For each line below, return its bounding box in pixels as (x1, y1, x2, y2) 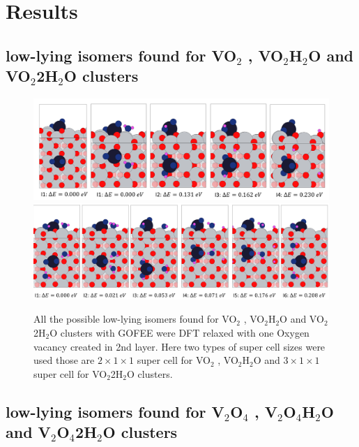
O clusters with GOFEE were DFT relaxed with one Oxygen (49, 325, 310, 339)
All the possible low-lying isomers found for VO (33, 312, 237, 326)
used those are (33, 353, 95, 367)
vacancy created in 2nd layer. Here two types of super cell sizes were (33, 339, 326, 353)
